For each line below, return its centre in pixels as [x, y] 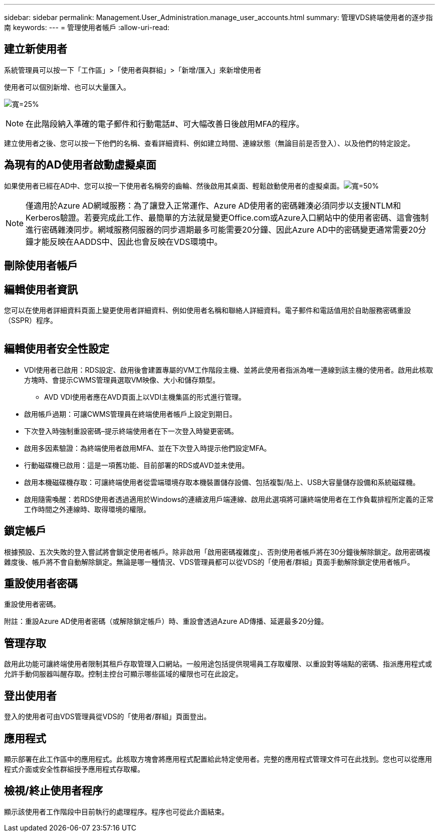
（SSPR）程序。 [31, 320]
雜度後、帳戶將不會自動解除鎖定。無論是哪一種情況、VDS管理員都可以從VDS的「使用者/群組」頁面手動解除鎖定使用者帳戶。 [209, 562]
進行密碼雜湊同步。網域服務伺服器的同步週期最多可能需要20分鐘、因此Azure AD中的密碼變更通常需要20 [222, 229]
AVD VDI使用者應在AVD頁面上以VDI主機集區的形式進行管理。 [145, 397]
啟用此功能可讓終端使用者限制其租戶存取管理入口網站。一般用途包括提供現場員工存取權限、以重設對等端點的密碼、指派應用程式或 [218, 664]
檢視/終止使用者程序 [54, 791]
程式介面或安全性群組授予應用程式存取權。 [74, 769]
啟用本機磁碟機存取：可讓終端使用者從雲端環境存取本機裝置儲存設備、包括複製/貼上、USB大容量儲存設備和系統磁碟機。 [222, 482]
